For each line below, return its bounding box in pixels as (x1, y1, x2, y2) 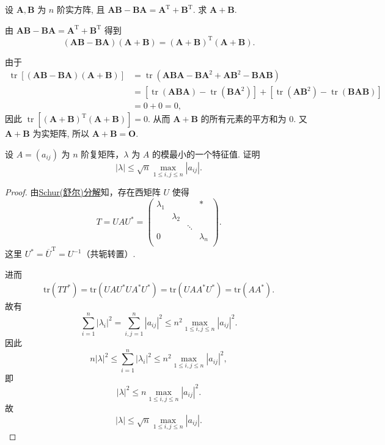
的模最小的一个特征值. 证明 (152, 147, 260, 160)
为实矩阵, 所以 (32, 127, 89, 140)
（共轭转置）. (81, 247, 136, 260)
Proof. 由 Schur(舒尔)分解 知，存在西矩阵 (5, 186, 161, 198)
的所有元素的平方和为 (200, 112, 287, 125)
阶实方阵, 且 (56, 3, 105, 15)
